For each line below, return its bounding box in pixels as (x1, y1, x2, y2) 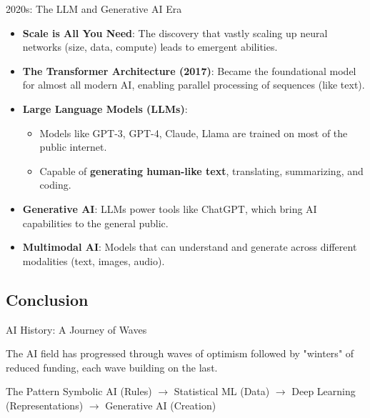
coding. (39, 177, 71, 192)
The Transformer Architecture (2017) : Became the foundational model (22, 63, 356, 78)
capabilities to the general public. (22, 215, 169, 230)
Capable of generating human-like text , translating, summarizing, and (39, 163, 364, 178)
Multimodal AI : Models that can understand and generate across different (22, 239, 357, 254)
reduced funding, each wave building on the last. (6, 359, 218, 374)
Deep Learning (291, 384, 356, 399)
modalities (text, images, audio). (22, 253, 165, 268)
